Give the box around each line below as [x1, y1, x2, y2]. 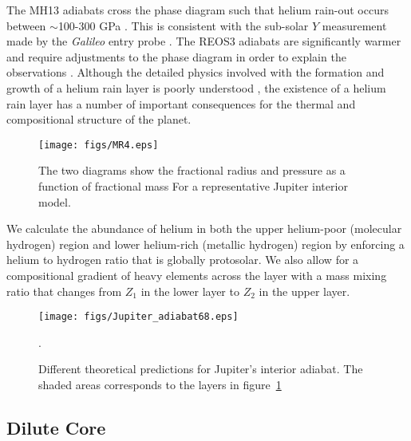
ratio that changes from [6, 282, 122, 299]
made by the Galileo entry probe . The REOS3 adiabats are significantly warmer [6, 33, 401, 49]
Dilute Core [6, 415, 106, 439]
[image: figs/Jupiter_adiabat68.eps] [38, 311, 239, 323]
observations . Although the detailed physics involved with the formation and [6, 64, 385, 81]
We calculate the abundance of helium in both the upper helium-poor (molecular [6, 220, 402, 237]
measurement [322, 17, 387, 33]
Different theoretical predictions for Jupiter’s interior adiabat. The [38, 360, 363, 377]
